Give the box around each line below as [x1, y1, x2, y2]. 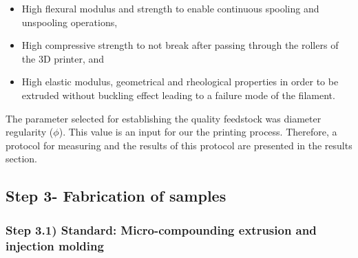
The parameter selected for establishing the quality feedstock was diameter [6, 111, 322, 125]
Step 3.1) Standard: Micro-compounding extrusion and [6, 221, 317, 238]
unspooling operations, [21, 14, 118, 29]
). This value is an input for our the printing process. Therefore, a [59, 125, 337, 139]
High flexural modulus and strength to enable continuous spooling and [21, 1, 319, 15]
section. [6, 151, 37, 166]
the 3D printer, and [21, 51, 105, 65]
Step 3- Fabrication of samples [6, 185, 227, 206]
